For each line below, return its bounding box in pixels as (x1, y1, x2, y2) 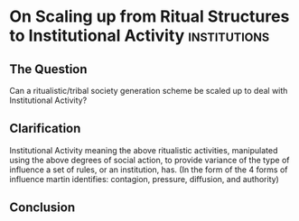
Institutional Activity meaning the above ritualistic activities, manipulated (9, 144, 278, 155)
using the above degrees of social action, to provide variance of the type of (9, 154, 290, 165)
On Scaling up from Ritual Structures (9, 6, 290, 27)
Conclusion (9, 200, 76, 216)
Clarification (9, 121, 81, 136)
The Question (9, 61, 88, 77)
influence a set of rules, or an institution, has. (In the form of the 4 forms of (9, 164, 288, 175)
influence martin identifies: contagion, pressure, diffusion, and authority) (9, 173, 280, 184)
